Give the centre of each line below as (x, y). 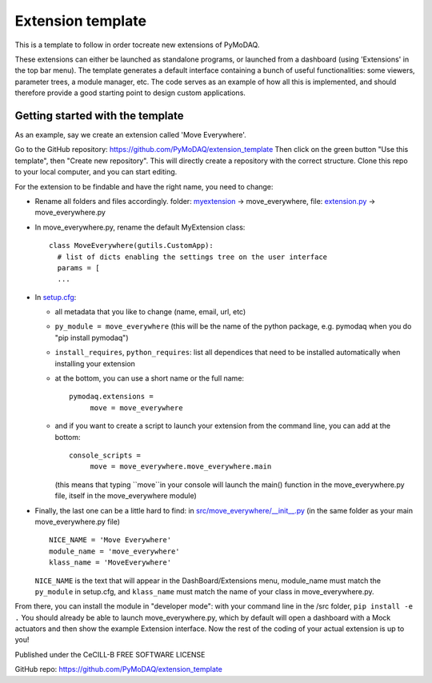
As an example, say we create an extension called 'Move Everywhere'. (131, 135)
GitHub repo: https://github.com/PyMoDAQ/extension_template (119, 669)
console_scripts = (105, 455)
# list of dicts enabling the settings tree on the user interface (192, 257)
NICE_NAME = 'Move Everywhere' (110, 540)
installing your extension (95, 363)
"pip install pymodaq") (92, 338)
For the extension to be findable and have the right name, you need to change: (144, 186)
